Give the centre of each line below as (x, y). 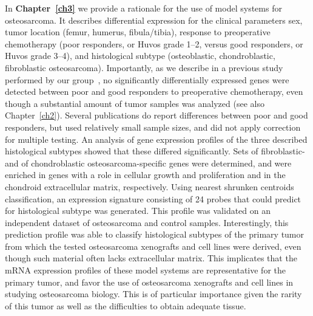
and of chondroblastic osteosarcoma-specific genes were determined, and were (148, 163)
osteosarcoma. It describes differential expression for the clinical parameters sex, (154, 20)
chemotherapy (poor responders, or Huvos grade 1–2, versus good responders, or (154, 43)
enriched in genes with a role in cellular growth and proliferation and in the (145, 175)
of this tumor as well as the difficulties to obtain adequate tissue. (126, 305)
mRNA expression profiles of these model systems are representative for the (145, 270)
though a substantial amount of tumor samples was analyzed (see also (135, 103)
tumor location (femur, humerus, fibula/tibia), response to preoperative (138, 32)
